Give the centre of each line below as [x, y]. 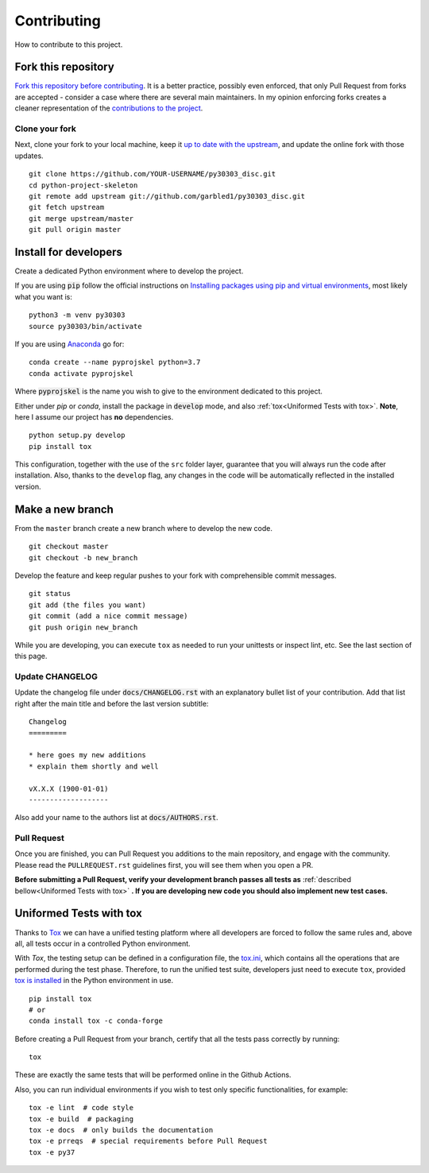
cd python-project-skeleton [83, 185]
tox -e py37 [52, 1152]
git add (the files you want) [88, 605]
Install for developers [69, 252]
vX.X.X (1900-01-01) [69, 788]
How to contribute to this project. [69, 45]
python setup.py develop [77, 436]
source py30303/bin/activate [85, 326]
